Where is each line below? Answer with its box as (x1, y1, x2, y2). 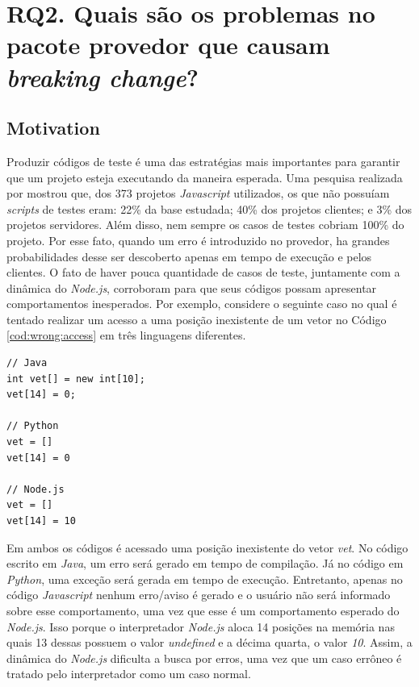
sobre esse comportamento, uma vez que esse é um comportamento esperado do (6, 602, 400, 618)
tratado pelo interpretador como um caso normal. (6, 665, 251, 682)
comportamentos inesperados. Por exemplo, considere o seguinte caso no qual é (6, 295, 397, 312)
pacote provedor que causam (6, 28, 330, 61)
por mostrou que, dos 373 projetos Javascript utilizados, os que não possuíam (6, 185, 390, 202)
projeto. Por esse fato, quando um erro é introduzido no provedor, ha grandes (6, 231, 390, 248)
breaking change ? (6, 60, 199, 94)
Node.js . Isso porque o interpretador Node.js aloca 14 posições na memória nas (6, 618, 395, 635)
